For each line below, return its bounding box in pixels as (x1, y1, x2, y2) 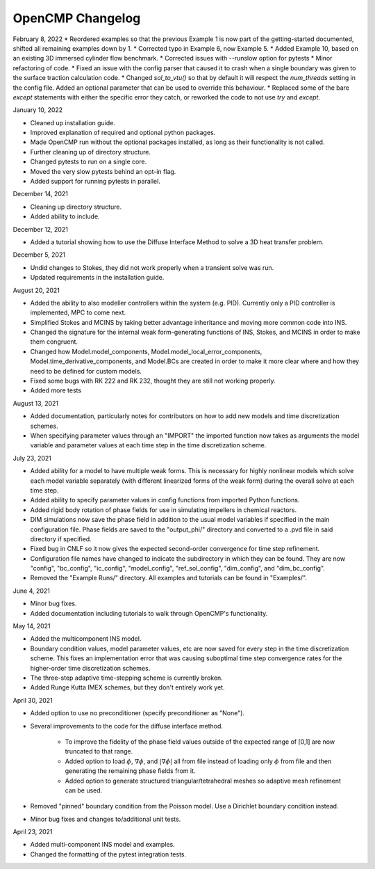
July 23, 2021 (12, 454, 51, 462)
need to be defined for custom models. (30, 367, 142, 375)
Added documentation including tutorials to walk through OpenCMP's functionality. (30, 609, 268, 617)
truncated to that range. (65, 747, 133, 756)
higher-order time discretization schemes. (30, 664, 151, 672)
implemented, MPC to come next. (30, 308, 126, 317)
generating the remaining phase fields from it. (65, 767, 196, 775)
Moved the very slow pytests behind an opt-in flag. (30, 167, 176, 175)
